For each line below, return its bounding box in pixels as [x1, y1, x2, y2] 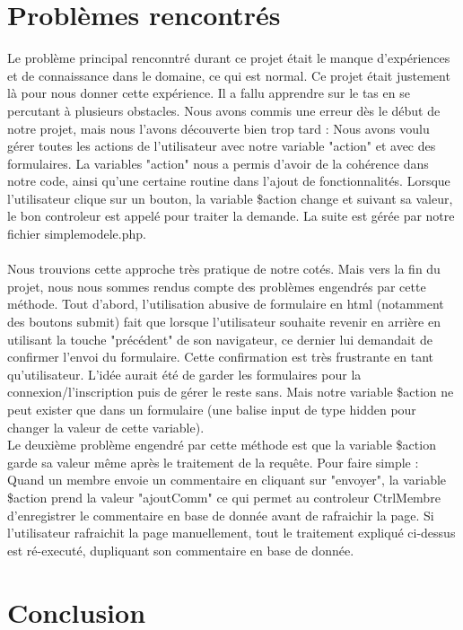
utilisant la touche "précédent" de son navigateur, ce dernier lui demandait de [7, 329, 432, 348]
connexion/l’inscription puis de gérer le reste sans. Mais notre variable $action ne [7, 382, 454, 401]
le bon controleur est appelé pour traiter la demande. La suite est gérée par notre [7, 206, 455, 225]
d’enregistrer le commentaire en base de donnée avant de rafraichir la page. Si [7, 505, 434, 524]
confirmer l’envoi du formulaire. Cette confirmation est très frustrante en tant [7, 347, 433, 366]
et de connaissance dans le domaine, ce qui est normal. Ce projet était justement [7, 66, 450, 84]
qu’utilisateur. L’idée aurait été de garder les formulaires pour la [7, 364, 362, 383]
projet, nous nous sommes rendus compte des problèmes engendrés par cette [7, 276, 426, 295]
